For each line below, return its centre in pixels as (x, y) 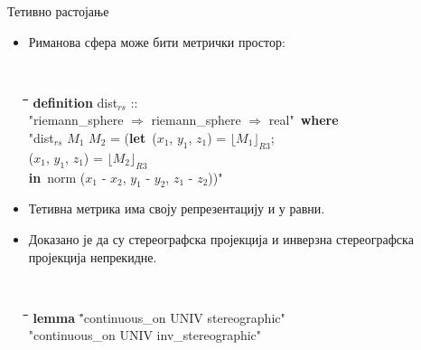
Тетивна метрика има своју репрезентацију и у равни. (177, 208)
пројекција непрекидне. (93, 256)
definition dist (75, 102)
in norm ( (57, 177)
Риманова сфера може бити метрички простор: (157, 41)
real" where (304, 120)
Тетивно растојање (58, 11)
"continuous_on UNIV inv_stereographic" (145, 335)
